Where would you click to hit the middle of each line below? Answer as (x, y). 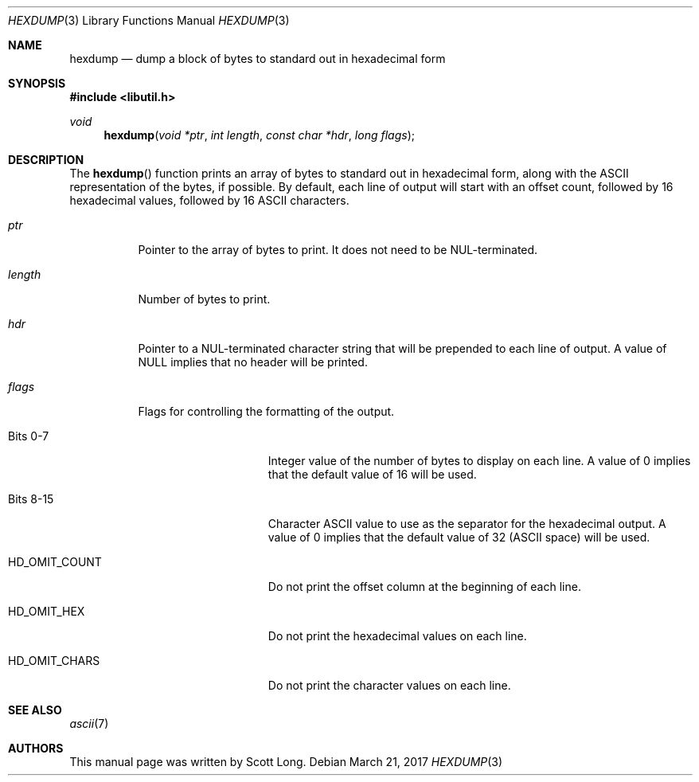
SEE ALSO (35, 710)
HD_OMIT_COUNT (55, 562)
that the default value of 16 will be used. (372, 474)
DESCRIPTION (46, 160)
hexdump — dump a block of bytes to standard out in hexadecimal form (258, 59)
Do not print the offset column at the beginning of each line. (424, 586)
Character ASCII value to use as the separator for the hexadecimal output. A (467, 524)
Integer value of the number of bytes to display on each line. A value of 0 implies (479, 461)
